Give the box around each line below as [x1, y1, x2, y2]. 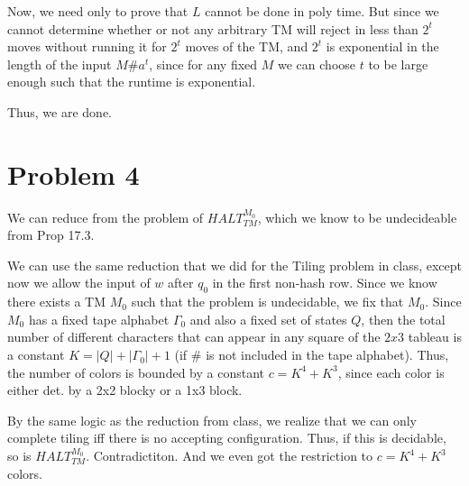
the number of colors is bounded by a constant [7, 362, 264, 381]
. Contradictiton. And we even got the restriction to [86, 446, 373, 465]
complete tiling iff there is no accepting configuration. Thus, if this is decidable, [7, 428, 446, 447]
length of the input [7, 54, 112, 73]
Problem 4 [7, 155, 140, 192]
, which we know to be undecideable [257, 207, 457, 226]
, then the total [361, 309, 446, 328]
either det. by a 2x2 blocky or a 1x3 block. [7, 381, 243, 399]
